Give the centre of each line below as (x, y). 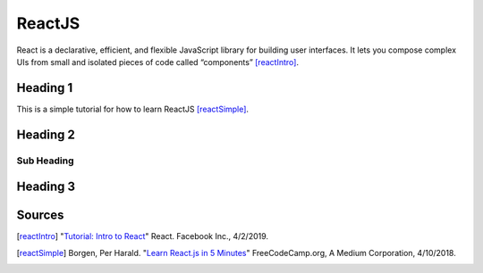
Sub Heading (45, 161)
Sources (40, 215)
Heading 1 (45, 88)
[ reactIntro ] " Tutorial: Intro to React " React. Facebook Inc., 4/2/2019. (142, 236)
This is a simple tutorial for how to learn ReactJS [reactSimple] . (133, 109)
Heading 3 (46, 187)
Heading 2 (46, 134)
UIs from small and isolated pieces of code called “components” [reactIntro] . (158, 62)
